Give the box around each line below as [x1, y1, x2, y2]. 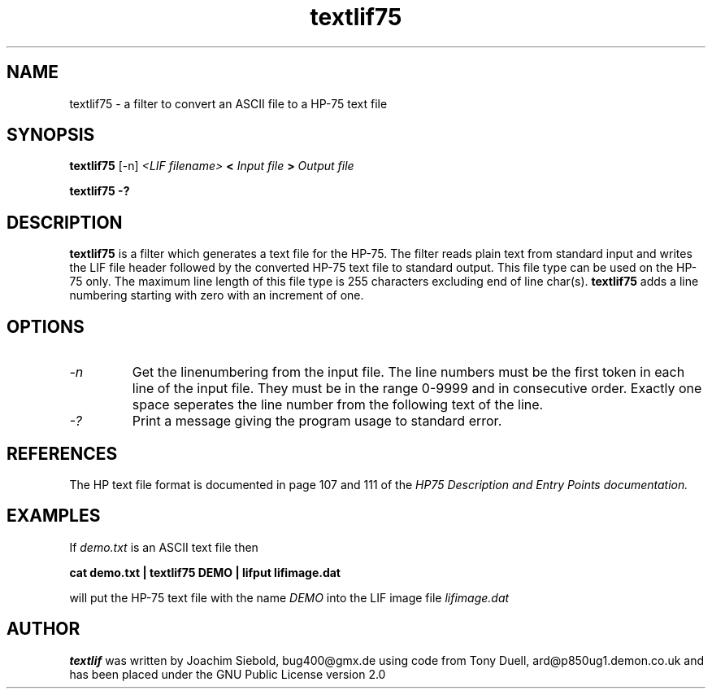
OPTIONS [7, 316, 85, 337]
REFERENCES [7, 443, 118, 464]
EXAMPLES [7, 505, 101, 527]
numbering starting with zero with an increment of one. [69, 288, 364, 303]
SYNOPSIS [7, 125, 95, 146]
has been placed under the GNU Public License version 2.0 [69, 667, 386, 681]
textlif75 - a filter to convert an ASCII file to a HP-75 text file [69, 96, 388, 111]
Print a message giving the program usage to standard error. [132, 413, 502, 430]
